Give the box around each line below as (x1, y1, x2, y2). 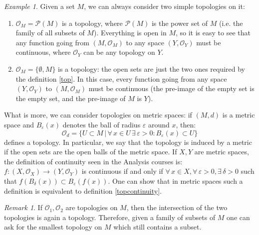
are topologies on (65, 202, 118, 213)
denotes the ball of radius (62, 119, 141, 129)
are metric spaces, (194, 146, 249, 157)
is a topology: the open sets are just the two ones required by (58, 63, 246, 74)
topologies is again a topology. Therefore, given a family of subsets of (4, 212, 216, 222)
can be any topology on (83, 47, 155, 57)
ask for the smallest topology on (4, 222, 102, 232)
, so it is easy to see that (176, 27, 251, 38)
